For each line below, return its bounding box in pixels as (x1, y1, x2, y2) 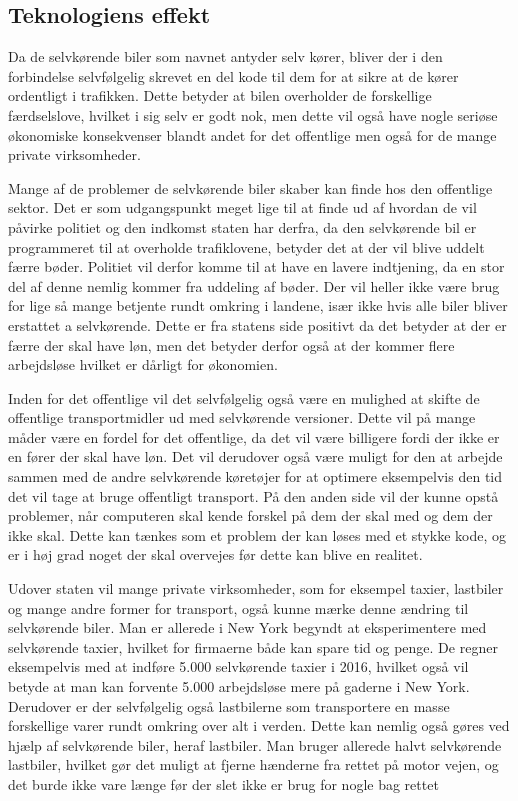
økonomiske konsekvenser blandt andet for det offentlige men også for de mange (8, 124, 497, 145)
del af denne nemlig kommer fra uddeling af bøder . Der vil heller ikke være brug (8, 275, 500, 296)
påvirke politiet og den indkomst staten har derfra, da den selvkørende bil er (8, 216, 477, 237)
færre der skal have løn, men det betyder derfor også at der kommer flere (8, 334, 455, 355)
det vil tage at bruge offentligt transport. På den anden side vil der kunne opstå (8, 485, 499, 506)
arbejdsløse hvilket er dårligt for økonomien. (8, 354, 278, 375)
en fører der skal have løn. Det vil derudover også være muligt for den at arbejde (8, 446, 503, 467)
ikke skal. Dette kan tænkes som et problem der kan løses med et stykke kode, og (8, 524, 507, 545)
